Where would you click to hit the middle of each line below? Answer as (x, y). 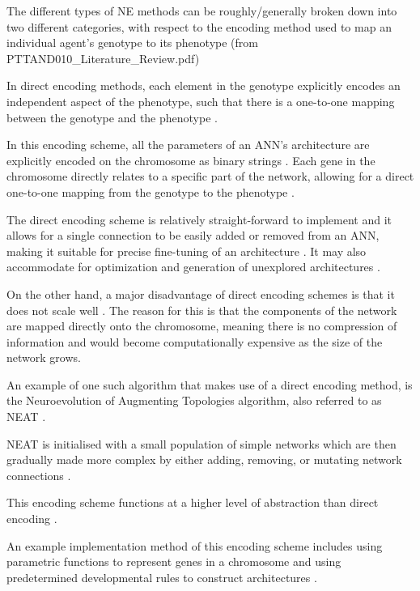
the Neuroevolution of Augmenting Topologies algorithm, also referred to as (194, 400)
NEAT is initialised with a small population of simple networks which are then (202, 443)
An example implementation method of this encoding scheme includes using (195, 545)
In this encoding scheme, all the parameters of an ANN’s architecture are (188, 145)
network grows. (44, 357)
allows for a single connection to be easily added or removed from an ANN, (193, 235)
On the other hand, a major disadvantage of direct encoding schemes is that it (201, 293)
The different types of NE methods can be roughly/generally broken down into (202, 11)
